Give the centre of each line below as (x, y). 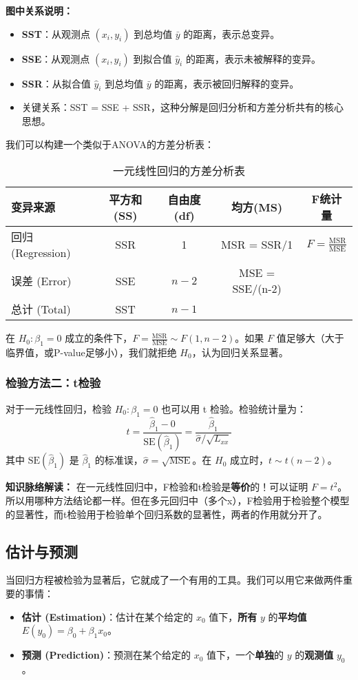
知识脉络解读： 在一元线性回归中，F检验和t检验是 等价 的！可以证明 (157, 487)
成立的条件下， (99, 338)
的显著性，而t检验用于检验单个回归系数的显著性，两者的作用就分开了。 (167, 514)
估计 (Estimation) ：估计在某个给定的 (107, 616)
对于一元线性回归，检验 (59, 408)
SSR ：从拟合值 (56, 83)
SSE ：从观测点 (56, 58)
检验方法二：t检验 (53, 383)
